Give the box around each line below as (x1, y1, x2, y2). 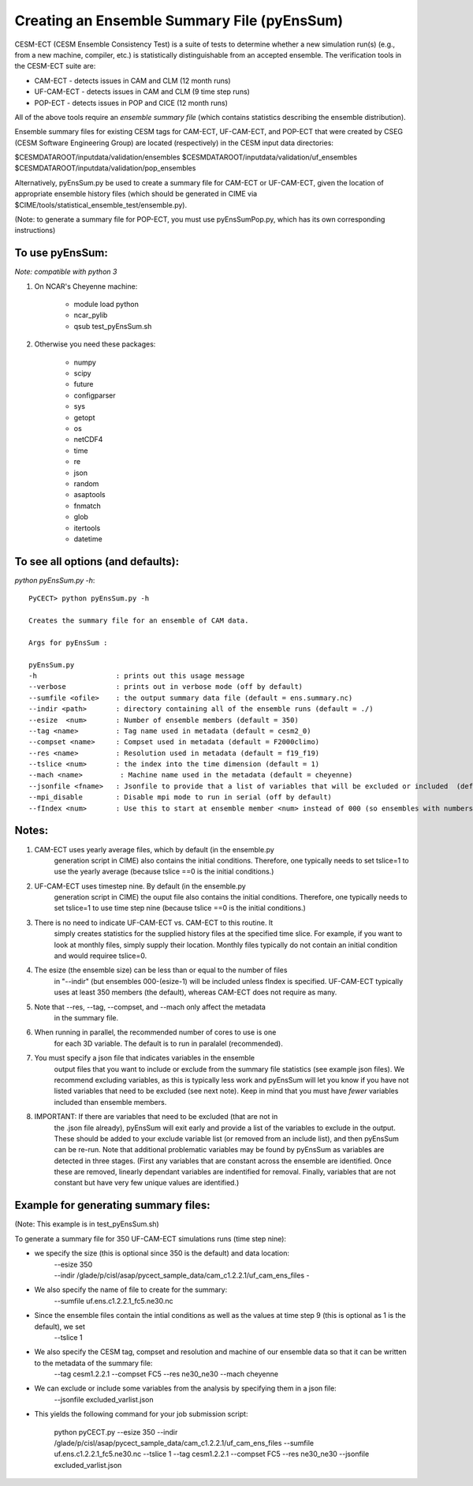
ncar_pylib (73, 310, 108, 320)
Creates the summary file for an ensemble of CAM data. (28, 616, 249, 625)
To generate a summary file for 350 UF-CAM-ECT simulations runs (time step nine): (14, 1233, 287, 1243)
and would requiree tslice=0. (54, 951, 147, 960)
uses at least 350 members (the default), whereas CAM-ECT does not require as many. (54, 987, 337, 998)
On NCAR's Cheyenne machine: (34, 281, 138, 291)
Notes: (14, 824, 49, 837)
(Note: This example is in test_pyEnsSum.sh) (14, 1219, 159, 1229)
